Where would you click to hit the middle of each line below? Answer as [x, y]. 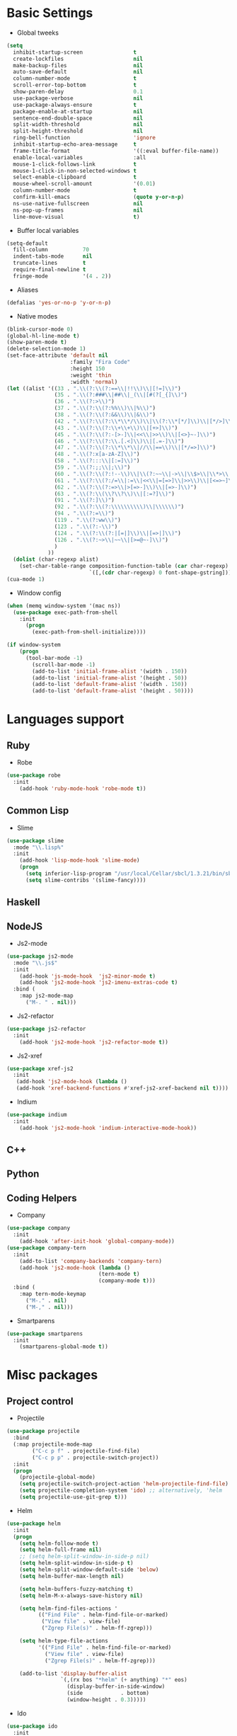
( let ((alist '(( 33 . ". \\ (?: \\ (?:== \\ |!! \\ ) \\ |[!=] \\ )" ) [94, 388]
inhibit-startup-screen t [75, 52]
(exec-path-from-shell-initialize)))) [89, 632]
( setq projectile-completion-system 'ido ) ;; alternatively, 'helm [121, 1491]
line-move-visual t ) [76, 217]
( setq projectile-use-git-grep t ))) [74, 1497]
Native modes [37, 316]
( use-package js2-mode [40, 956]
